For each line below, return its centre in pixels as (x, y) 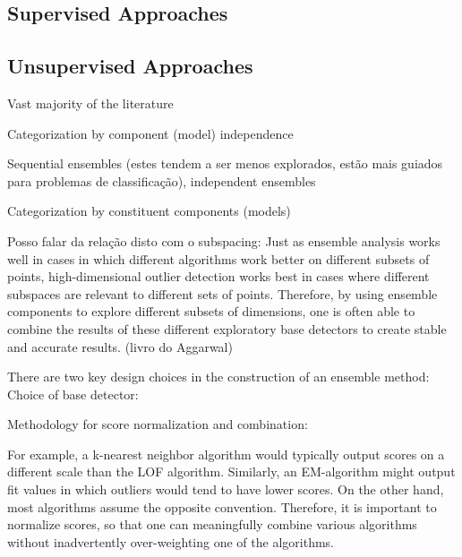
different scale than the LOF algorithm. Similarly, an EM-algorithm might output (231, 471)
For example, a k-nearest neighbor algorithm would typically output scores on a (226, 454)
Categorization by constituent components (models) (149, 211)
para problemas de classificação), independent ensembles (162, 180)
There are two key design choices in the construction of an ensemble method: (218, 377)
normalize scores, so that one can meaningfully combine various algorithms (212, 524)
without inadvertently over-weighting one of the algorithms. (171, 541)
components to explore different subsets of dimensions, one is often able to (211, 311)
